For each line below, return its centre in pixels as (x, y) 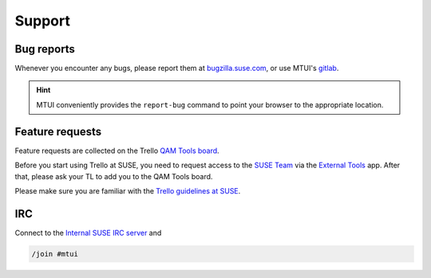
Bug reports (45, 49)
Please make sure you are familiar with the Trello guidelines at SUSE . (128, 190)
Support (43, 21)
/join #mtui (55, 254)
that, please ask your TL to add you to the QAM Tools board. (114, 176)
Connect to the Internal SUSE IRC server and (88, 233)
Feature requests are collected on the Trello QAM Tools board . (117, 151)
